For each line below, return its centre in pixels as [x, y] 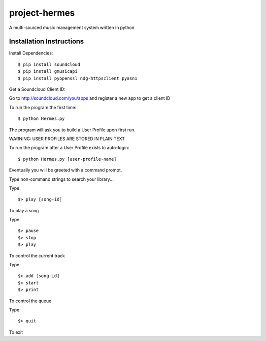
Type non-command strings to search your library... [61, 179]
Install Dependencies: [31, 53]
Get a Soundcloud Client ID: [37, 89]
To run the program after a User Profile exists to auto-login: [69, 148]
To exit [16, 332]
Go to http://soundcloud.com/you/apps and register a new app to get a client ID [90, 98]
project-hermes [42, 13]
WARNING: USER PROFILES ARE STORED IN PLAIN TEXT [67, 139]
